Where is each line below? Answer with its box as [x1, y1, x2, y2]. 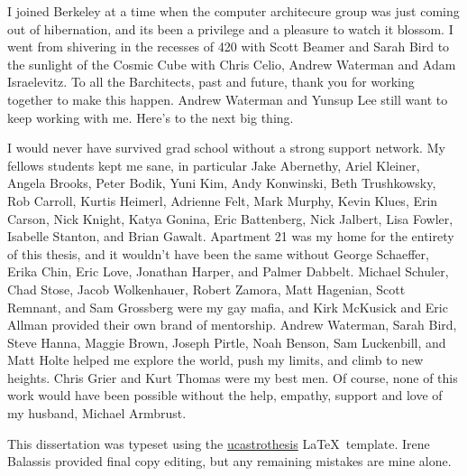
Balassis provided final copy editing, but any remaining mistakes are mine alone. [7, 452, 452, 471]
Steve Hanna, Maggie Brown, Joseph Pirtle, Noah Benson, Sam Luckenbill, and [7, 332, 446, 351]
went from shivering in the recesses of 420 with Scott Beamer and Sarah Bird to [7, 37, 450, 56]
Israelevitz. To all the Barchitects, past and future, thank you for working [7, 72, 415, 91]
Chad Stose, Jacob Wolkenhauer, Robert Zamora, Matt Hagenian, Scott [7, 279, 406, 298]
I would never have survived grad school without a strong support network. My [7, 138, 445, 157]
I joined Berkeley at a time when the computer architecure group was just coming [7, 2, 460, 20]
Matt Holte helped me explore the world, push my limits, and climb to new [7, 350, 424, 369]
